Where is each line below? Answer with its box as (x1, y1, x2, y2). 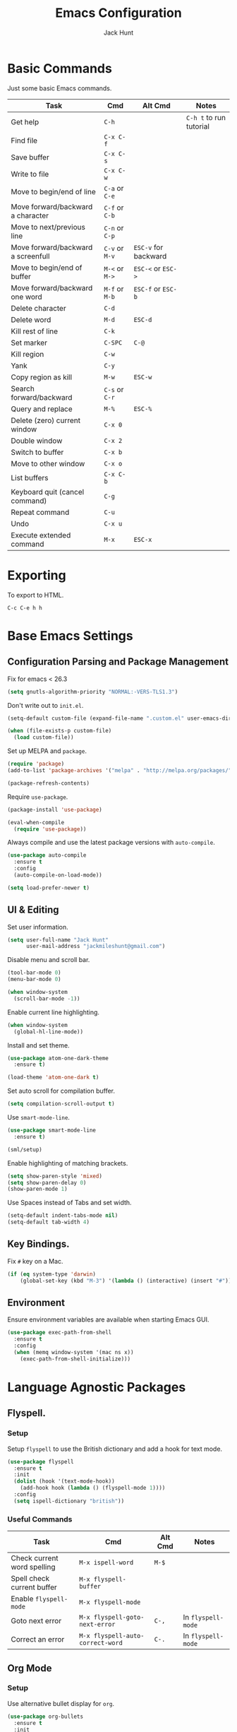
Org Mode (7, 1662, 52, 1674)
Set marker (11, 338, 48, 348)
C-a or (104, 183, 124, 193)
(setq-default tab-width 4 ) (7, 1218, 90, 1226)
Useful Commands (7, 1514, 73, 1524)
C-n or (104, 223, 124, 232)
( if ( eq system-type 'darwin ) (7, 1270, 97, 1278)
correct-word (78, 1639, 123, 1647)
